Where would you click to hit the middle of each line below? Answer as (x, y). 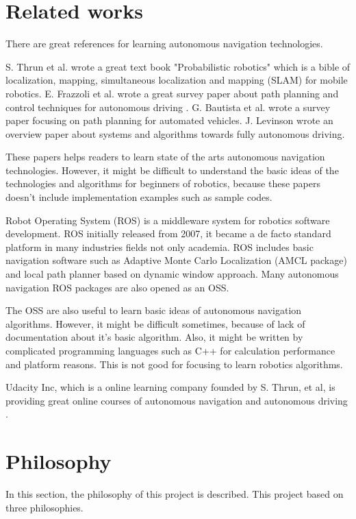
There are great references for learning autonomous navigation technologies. (164, 44)
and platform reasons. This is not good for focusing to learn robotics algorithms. (174, 364)
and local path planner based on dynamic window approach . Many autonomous (172, 274)
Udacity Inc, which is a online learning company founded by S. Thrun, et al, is (170, 387)
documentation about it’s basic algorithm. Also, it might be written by (154, 337)
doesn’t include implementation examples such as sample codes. (139, 197)
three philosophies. (44, 507)
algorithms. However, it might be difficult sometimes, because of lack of (155, 323)
